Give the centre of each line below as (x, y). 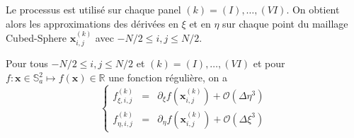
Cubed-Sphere (36, 38)
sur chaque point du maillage (285, 23)
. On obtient (313, 9)
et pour (269, 63)
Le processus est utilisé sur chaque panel (93, 9)
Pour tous (27, 63)
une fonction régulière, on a (168, 77)
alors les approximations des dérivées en (92, 23)
